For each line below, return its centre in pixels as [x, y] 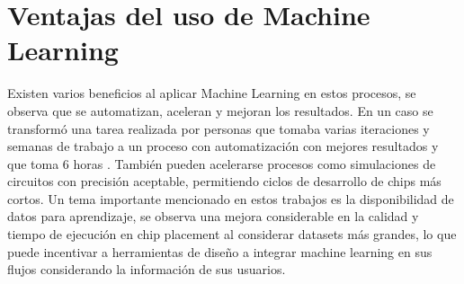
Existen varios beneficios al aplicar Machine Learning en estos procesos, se [212, 93]
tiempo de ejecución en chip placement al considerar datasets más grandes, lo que [232, 234]
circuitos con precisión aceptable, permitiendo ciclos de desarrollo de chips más [224, 181]
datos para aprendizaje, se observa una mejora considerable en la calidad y [213, 216]
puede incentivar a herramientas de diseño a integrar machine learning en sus [220, 251]
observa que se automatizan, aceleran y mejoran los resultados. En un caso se [220, 110]
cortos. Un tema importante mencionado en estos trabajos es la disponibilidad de [231, 198]
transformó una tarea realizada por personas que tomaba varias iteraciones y [219, 128]
